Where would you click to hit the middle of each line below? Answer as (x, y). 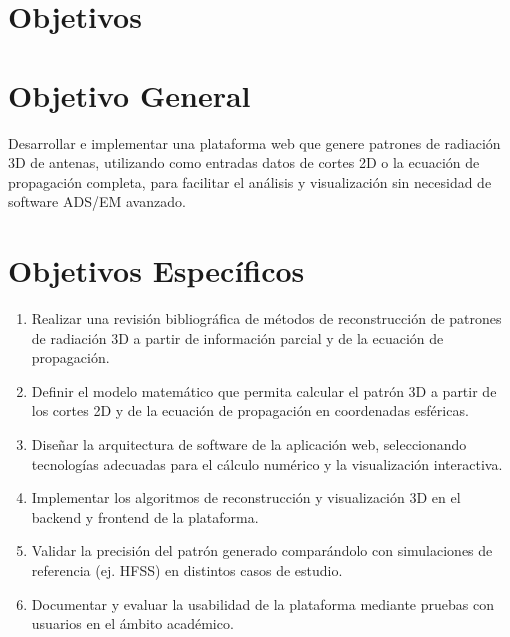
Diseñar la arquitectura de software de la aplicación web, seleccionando (249, 443)
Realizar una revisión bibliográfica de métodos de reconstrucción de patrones (266, 318)
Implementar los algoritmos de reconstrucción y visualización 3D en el (246, 497)
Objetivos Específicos (156, 270)
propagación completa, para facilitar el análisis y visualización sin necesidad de (250, 181)
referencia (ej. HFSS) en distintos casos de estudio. (187, 569)
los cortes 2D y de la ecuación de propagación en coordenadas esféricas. (250, 410)
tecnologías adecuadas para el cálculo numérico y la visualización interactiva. (267, 463)
